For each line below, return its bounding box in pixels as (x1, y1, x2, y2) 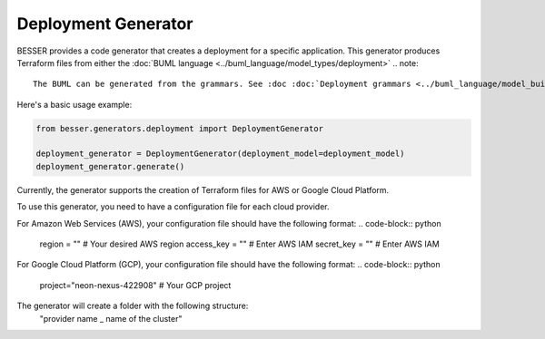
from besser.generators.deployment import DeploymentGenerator (35, 123, 324, 133)
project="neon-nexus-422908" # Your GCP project (39, 279, 232, 290)
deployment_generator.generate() (35, 161, 185, 171)
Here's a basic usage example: (16, 99, 133, 110)
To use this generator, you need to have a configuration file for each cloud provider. (16, 201, 330, 212)
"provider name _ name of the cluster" (39, 313, 183, 324)
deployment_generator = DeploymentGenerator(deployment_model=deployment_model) (35, 149, 405, 159)
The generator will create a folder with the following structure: (16, 300, 249, 312)
